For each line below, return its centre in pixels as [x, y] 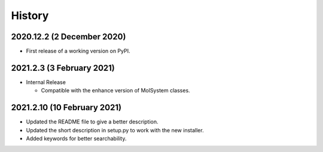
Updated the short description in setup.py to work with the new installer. [115, 130]
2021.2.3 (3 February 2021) [63, 68]
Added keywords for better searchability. [76, 139]
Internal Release [46, 82]
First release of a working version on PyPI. [78, 51]
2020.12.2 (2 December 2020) [68, 37]
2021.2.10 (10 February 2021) [66, 108]
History [30, 15]
